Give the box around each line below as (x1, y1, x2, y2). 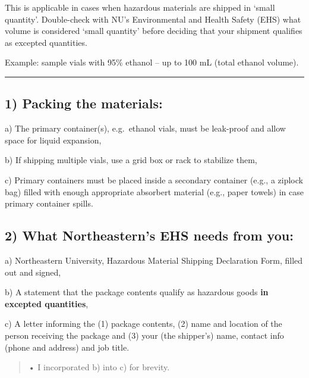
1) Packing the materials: (5, 94, 163, 113)
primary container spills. (5, 197, 93, 210)
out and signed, (5, 265, 61, 278)
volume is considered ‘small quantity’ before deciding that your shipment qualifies (5, 24, 302, 37)
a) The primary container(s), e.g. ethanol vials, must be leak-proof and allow (5, 122, 286, 135)
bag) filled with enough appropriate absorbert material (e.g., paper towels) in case (5, 185, 304, 198)
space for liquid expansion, (5, 133, 102, 146)
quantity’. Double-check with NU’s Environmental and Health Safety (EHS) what (5, 13, 301, 25)
